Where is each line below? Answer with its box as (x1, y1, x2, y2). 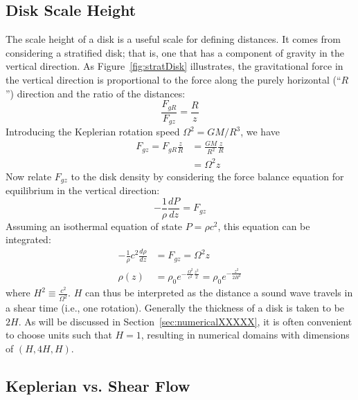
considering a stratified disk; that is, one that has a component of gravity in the (6, 45, 344, 59)
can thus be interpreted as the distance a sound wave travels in (84, 285, 353, 300)
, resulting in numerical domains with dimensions (141, 327, 350, 342)
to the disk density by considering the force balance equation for (71, 169, 344, 183)
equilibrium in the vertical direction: (6, 183, 160, 198)
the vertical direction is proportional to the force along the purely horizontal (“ (6, 72, 341, 86)
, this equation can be (217, 218, 310, 233)
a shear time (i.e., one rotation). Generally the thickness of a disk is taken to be (6, 301, 345, 315)
